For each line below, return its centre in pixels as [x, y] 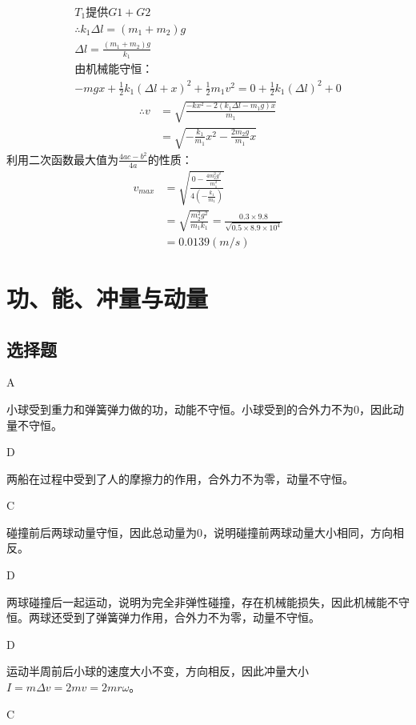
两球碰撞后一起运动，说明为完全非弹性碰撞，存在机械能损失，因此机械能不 [202, 601]
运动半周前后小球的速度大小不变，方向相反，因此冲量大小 [158, 671]
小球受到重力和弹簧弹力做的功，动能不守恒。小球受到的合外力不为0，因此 [200, 409]
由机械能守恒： [114, 70]
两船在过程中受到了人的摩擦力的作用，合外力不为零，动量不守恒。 [180, 478]
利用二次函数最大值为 [62, 159]
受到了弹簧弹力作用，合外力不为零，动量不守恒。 [191, 617]
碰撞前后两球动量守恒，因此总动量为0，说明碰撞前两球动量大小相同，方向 [200, 532]
